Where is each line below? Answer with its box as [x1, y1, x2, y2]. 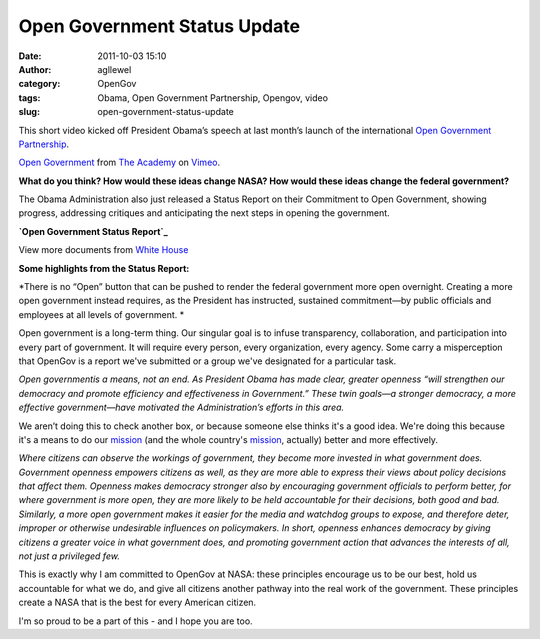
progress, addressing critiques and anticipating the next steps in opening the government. [18, 207, 390, 219]
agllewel [97, 63, 132, 75]
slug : [18, 106, 40, 118]
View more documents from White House [18, 244, 189, 256]
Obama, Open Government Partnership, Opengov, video [97, 91, 329, 104]
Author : [18, 63, 52, 75]
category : [18, 78, 61, 90]
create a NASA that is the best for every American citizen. [18, 596, 257, 609]
